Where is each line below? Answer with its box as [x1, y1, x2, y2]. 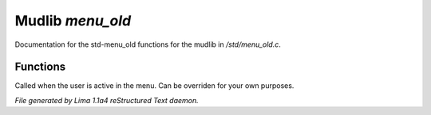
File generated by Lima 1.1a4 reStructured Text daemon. [14, 95, 199, 105]
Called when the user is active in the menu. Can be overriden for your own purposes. [14, 81, 295, 90]
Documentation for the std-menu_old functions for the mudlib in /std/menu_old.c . [14, 40, 281, 49]
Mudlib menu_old [14, 12, 132, 29]
